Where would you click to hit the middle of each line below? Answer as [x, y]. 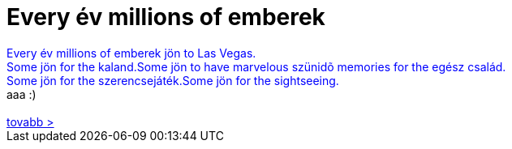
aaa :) [22, 94]
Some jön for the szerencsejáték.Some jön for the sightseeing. [173, 80]
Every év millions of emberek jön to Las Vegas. [131, 53]
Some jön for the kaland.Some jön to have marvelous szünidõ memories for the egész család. [256, 66]
